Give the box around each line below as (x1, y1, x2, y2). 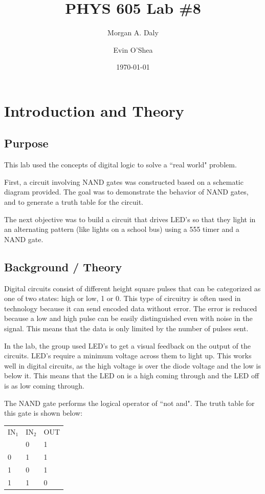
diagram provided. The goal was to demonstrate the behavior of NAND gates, (4, 186, 249, 197)
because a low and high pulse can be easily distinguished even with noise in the (4, 313, 253, 324)
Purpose (4, 135, 49, 151)
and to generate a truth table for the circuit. (4, 197, 144, 207)
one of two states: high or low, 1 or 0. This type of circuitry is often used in (4, 293, 241, 304)
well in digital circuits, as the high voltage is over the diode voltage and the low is (4, 360, 261, 371)
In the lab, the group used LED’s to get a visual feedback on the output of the (4, 340, 251, 351)
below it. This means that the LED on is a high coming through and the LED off (4, 370, 259, 381)
